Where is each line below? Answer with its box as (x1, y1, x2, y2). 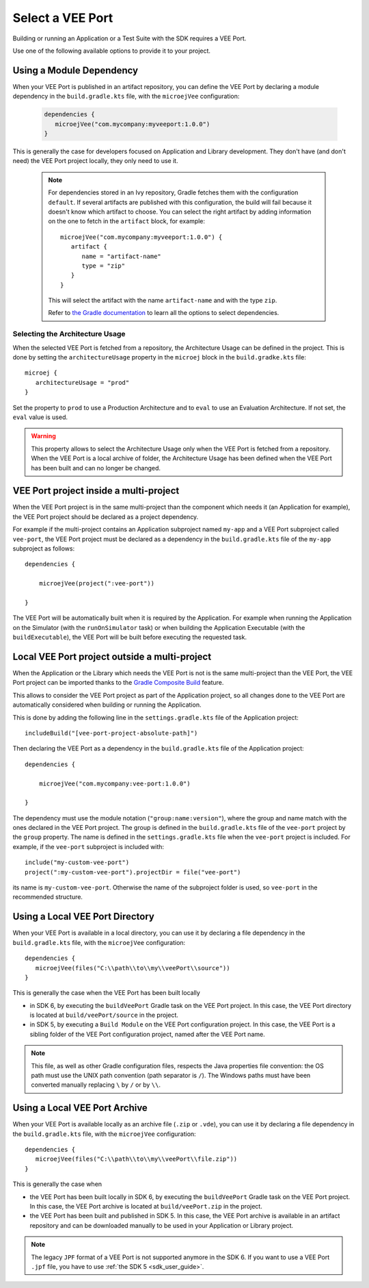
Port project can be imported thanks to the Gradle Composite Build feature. (12, 679, 224, 687)
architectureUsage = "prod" (35, 379, 130, 386)
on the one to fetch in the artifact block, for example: (48, 217, 205, 225)
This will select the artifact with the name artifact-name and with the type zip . (48, 296, 277, 305)
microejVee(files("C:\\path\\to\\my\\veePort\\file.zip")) (35, 1155, 238, 1163)
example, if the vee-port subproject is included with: (12, 842, 164, 850)
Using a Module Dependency (12, 64, 139, 76)
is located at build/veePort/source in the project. (29, 1011, 179, 1020)
